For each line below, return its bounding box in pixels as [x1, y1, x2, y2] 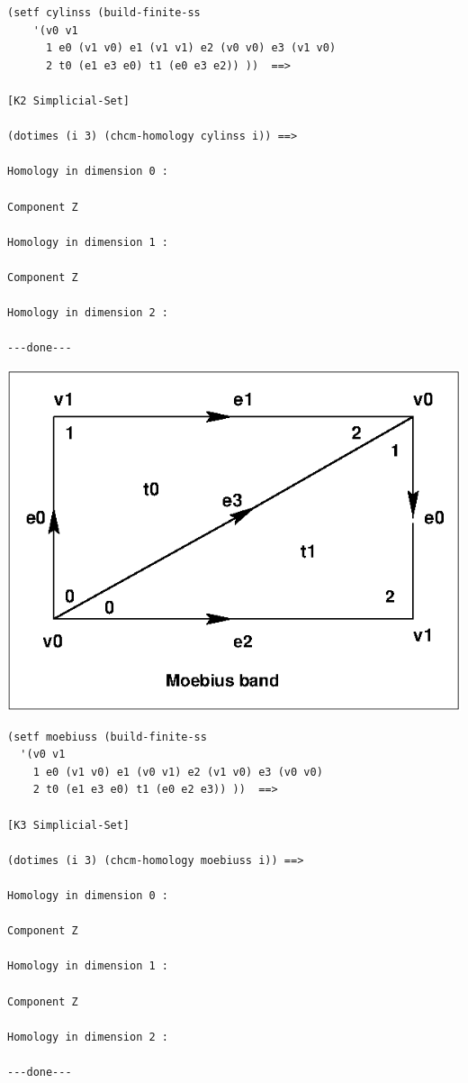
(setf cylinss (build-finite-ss [7, 6, 201, 19]
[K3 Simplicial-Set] [7, 818, 130, 832]
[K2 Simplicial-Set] [7, 94, 130, 107]
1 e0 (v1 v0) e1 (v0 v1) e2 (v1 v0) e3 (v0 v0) [32, 765, 323, 778]
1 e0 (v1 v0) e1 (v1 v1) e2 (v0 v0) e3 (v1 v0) [45, 41, 337, 55]
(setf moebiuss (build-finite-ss [7, 730, 207, 743]
